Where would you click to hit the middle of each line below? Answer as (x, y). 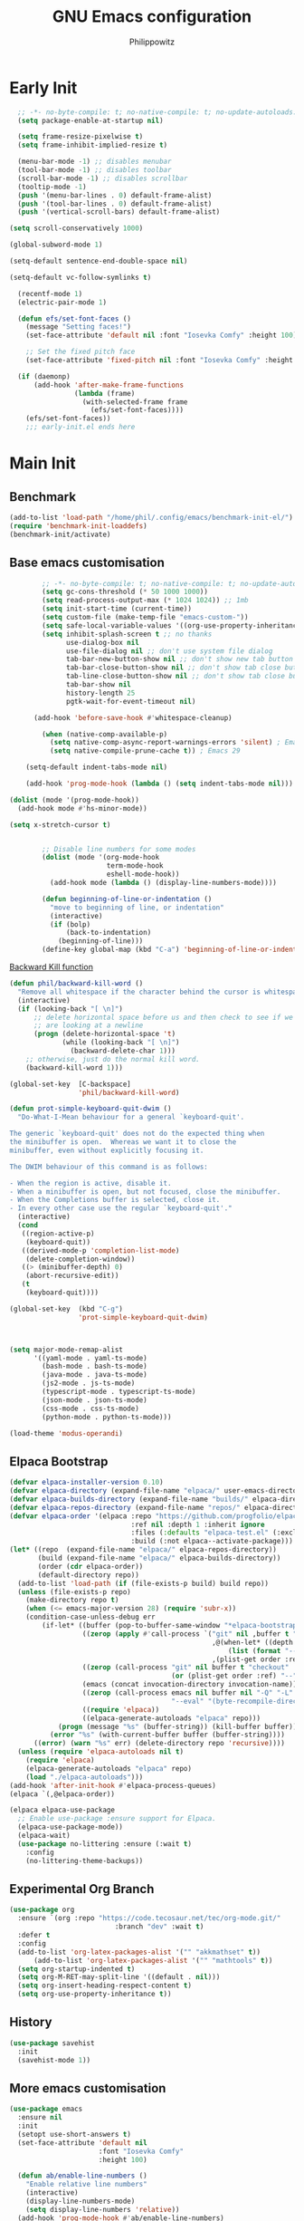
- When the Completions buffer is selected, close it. (115, 1200)
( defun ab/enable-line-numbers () (82, 2176)
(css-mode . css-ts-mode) (91, 1409)
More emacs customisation (88, 2088)
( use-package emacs (46, 2109)
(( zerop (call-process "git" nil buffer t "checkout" (185, 1668)
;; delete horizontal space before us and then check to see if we (163, 1017)
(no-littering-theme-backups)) (85, 1860)
